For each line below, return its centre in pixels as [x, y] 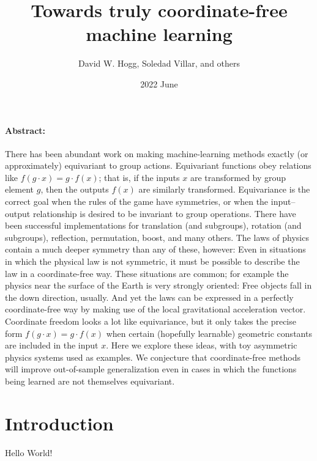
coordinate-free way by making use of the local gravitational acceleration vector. [155, 309]
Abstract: [25, 130]
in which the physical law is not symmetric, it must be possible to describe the [152, 261]
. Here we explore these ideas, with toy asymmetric [202, 345]
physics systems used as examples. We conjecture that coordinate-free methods [153, 357]
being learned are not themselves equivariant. [90, 381]
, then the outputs [75, 189]
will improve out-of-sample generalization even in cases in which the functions [151, 369]
